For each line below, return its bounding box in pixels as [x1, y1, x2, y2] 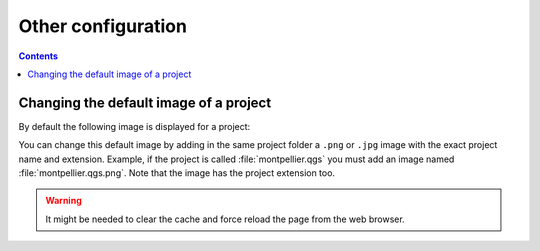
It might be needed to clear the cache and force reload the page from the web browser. [45, 213, 405, 225]
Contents [18, 50, 59, 62]
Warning [45, 195, 82, 207]
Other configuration [18, 15, 187, 37]
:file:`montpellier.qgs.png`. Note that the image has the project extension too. [18, 167, 335, 179]
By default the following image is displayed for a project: [18, 120, 251, 132]
